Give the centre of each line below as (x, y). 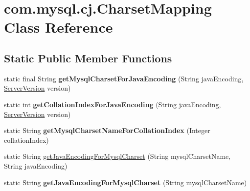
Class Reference (58, 27)
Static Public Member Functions (88, 58)
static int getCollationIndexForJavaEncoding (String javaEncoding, (113, 104)
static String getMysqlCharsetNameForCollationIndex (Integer (107, 130)
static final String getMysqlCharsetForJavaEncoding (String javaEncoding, (124, 78)
